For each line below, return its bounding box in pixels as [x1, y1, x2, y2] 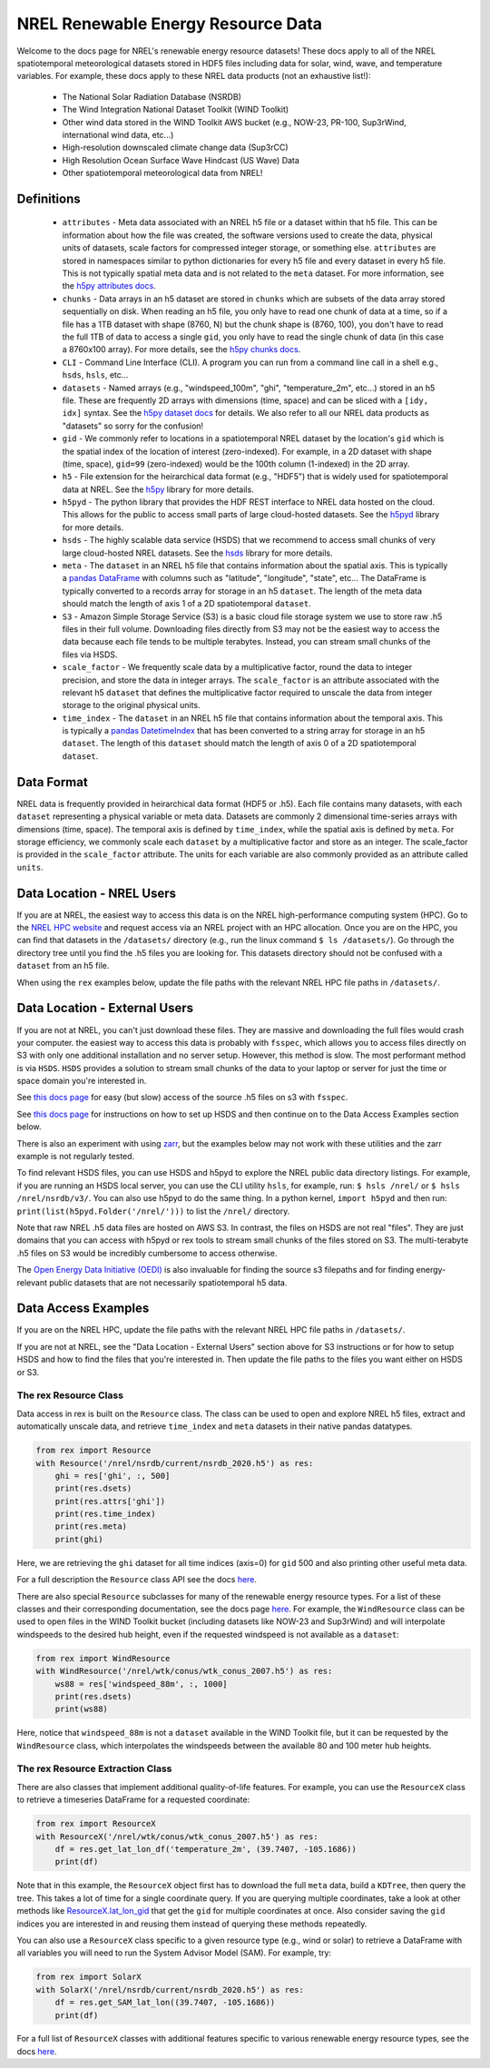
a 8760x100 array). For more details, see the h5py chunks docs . [62, 344, 301, 355]
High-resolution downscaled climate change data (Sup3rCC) [62, 142, 289, 153]
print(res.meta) [54, 1521, 127, 1531]
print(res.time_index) [54, 1509, 156, 1520]
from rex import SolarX [35, 1972, 142, 1983]
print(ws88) [54, 1704, 109, 1715]
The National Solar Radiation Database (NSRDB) [62, 91, 242, 102]
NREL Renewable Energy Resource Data [16, 14, 322, 34]
